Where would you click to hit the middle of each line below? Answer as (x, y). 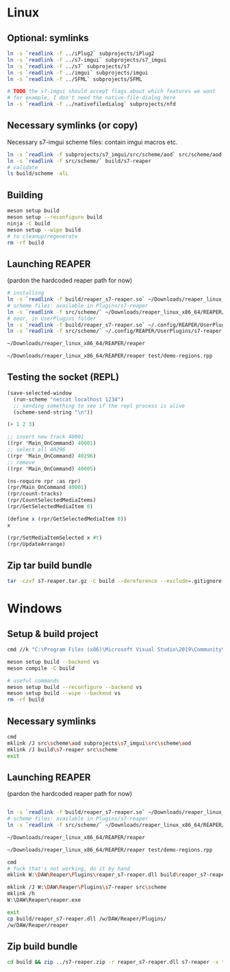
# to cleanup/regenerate (42, 236)
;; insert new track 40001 (46, 437)
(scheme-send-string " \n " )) (53, 412)
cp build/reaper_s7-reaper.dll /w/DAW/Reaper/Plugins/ (87, 919)
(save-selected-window (39, 393)
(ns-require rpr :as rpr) (44, 481)
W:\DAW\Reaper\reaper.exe (44, 900)
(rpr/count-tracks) (35, 494)
